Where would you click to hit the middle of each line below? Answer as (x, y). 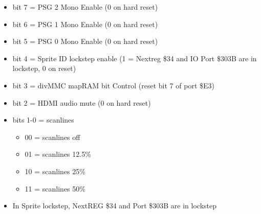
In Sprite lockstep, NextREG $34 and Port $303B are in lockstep (114, 206)
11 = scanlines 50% (55, 188)
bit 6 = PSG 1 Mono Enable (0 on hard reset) (85, 24)
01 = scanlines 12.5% (58, 154)
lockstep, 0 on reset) (44, 68)
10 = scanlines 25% (55, 171)
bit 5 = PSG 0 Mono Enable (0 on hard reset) (85, 41)
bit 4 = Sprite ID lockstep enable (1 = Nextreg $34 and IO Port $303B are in (135, 58)
